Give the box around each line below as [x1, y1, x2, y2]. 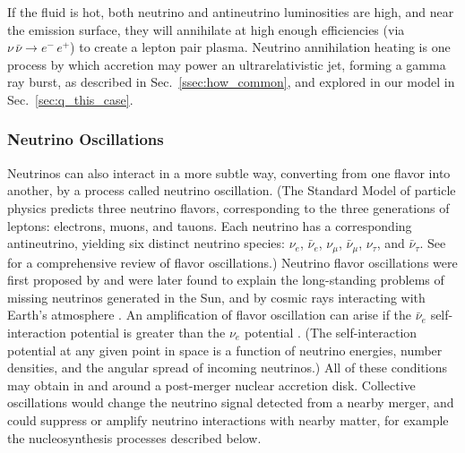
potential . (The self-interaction [244, 322, 418, 341]
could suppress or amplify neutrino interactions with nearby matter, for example [7, 410, 449, 429]
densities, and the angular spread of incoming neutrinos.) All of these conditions [7, 358, 448, 377]
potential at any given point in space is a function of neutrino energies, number [7, 340, 443, 359]
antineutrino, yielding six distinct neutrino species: [7, 234, 285, 252]
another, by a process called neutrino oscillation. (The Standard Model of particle [7, 181, 456, 200]
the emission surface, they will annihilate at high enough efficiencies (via [7, 20, 405, 38]
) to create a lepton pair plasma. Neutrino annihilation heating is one [70, 38, 451, 56]
